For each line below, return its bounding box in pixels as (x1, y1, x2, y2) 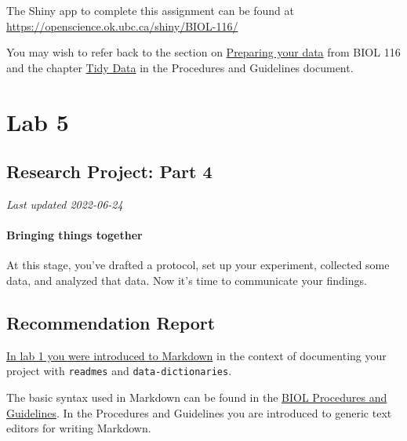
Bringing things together (6, 227, 143, 243)
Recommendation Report (6, 310, 216, 334)
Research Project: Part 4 (6, 159, 213, 184)
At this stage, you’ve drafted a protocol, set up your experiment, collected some (6, 257, 390, 273)
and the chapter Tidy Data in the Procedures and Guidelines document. (6, 59, 354, 75)
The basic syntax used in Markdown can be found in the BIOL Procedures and (6, 388, 387, 405)
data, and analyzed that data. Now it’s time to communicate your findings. (6, 272, 367, 288)
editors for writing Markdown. (6, 420, 151, 436)
